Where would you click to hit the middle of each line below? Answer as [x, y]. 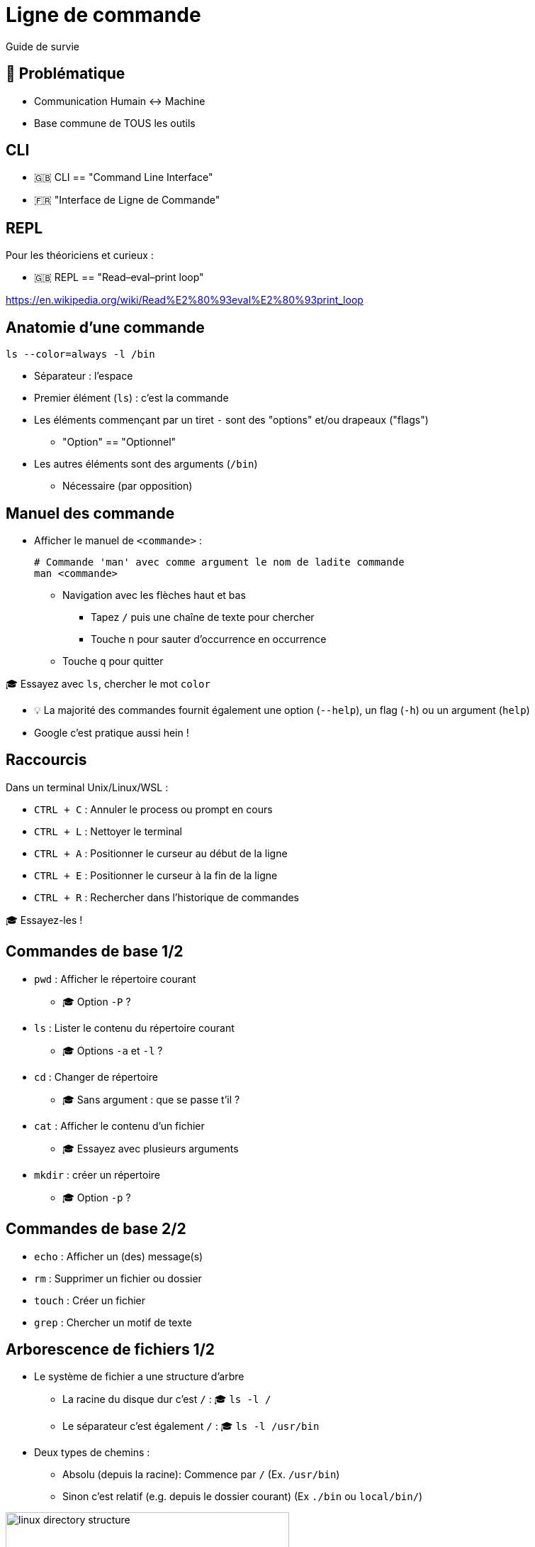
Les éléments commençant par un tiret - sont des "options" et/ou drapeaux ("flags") [231, 420]
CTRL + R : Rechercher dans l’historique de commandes [167, 897]
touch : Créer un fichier [90, 1300]
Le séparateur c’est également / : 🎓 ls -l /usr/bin [191, 1426]
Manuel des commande [90, 513]
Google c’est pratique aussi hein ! [112, 732]
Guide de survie [43, 46]
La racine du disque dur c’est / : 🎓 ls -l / [167, 1399]
